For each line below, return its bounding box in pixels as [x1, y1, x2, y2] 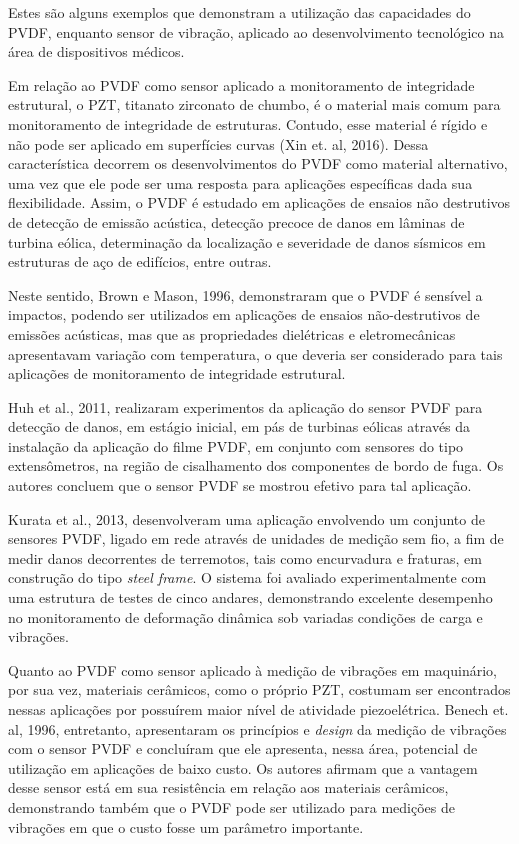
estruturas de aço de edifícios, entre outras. [8, 251, 272, 272]
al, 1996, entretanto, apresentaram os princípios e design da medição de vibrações [8, 718, 507, 739]
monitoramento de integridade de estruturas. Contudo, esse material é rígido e [8, 113, 488, 134]
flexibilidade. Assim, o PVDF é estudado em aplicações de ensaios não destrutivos [8, 192, 511, 213]
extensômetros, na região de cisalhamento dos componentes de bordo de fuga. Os [8, 455, 504, 476]
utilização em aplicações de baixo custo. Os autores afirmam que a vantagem [8, 757, 478, 778]
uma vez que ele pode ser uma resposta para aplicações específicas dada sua [8, 172, 473, 193]
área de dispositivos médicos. [8, 41, 185, 62]
